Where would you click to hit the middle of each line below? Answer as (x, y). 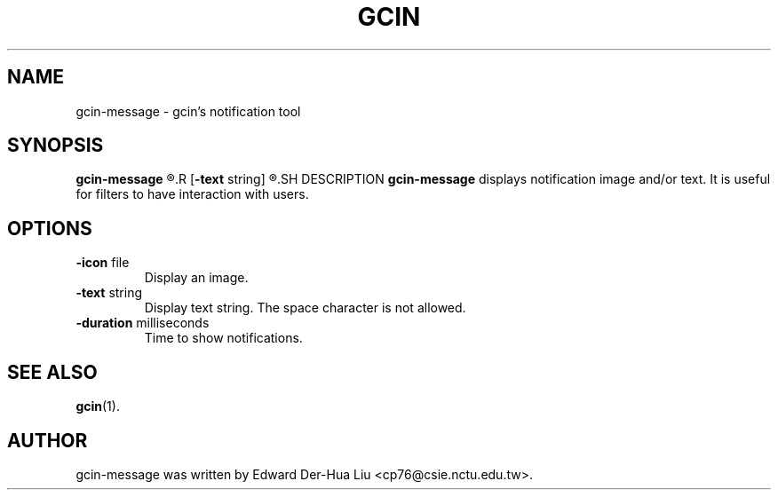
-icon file (103, 263)
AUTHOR (48, 440)
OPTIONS (50, 228)
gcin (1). (98, 406)
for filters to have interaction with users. (192, 194)
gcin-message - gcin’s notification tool (188, 111)
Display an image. (196, 278)
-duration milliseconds (143, 323)
